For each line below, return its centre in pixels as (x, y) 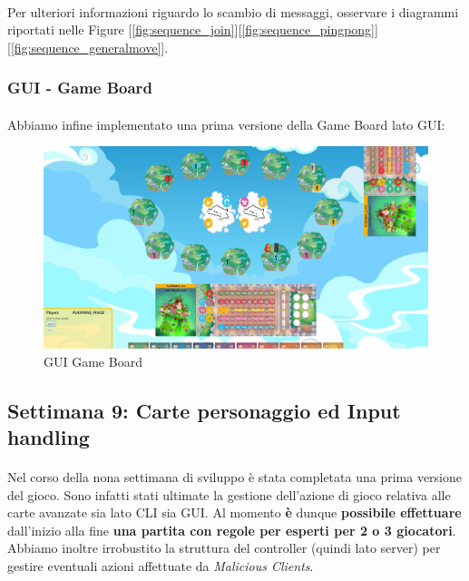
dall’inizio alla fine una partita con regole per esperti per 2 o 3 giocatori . (232, 530)
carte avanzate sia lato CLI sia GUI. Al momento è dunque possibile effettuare (234, 512)
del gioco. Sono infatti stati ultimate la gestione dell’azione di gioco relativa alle (229, 494)
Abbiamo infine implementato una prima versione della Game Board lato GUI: (226, 124)
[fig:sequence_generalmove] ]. (89, 47)
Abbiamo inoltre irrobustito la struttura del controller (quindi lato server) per (224, 548)
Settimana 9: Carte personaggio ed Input (204, 410)
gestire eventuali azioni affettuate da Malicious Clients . (161, 565)
